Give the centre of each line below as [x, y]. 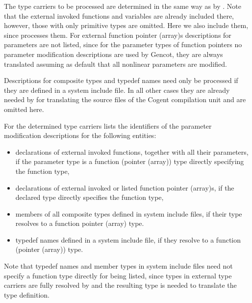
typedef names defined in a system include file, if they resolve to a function [128, 239]
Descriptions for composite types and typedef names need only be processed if [121, 80]
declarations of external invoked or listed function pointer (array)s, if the [125, 187]
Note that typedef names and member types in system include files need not [118, 266]
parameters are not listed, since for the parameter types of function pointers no [123, 44]
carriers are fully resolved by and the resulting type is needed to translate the [120, 285]
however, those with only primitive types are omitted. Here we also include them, [126, 25]
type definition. [27, 294]
